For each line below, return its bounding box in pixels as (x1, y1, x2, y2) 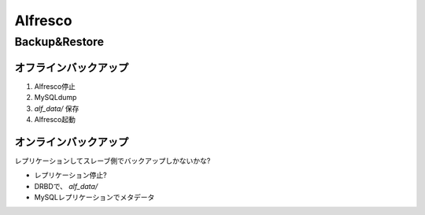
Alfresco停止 (34, 81, 76, 91)
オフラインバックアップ (14, 61, 129, 74)
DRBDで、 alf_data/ (34, 181, 98, 191)
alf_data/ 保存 (34, 103, 79, 113)
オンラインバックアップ (14, 135, 129, 149)
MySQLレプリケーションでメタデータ (34, 192, 155, 202)
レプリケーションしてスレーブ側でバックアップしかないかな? (14, 156, 211, 165)
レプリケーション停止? (34, 170, 107, 180)
